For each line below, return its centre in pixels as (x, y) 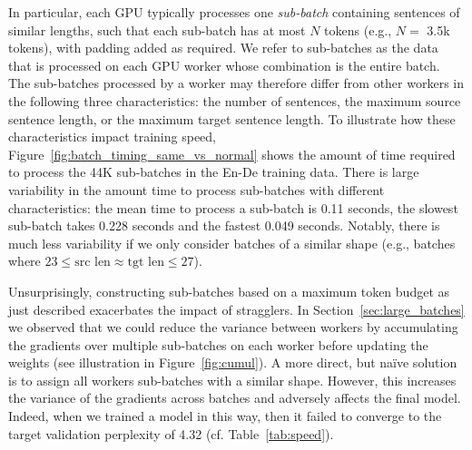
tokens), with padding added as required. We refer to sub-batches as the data (223, 48)
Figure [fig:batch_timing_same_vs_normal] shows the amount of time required (232, 154)
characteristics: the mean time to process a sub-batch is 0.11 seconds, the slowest (233, 207)
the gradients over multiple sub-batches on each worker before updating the (218, 344)
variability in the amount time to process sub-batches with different (197, 189)
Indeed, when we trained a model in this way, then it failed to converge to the (225, 416)
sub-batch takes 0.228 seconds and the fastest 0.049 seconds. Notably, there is (224, 225)
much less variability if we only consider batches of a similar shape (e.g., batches (232, 243)
